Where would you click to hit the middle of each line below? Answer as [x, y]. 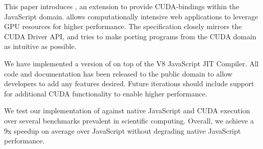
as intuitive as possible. [40, 46]
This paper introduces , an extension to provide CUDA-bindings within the [122, 6]
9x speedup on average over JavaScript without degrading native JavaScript [123, 130]
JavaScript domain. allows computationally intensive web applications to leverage [131, 16]
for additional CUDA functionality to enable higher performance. [106, 93]
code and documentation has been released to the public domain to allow [118, 73]
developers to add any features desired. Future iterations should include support [129, 83]
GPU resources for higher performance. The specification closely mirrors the [123, 26]
